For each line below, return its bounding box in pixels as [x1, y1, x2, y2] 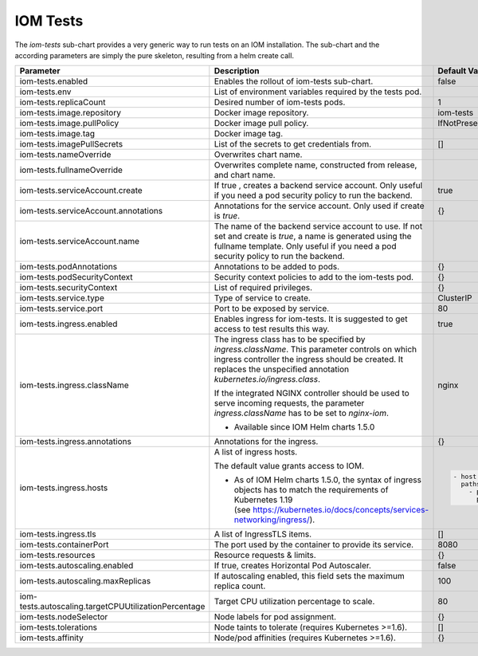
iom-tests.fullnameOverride [19, 164, 123, 175]
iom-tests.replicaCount [19, 96, 106, 108]
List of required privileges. [214, 282, 313, 293]
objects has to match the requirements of [233, 485, 389, 496]
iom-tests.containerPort [19, 539, 109, 550]
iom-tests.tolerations [19, 622, 98, 633]
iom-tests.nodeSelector [19, 611, 108, 623]
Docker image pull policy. [214, 118, 309, 129]
